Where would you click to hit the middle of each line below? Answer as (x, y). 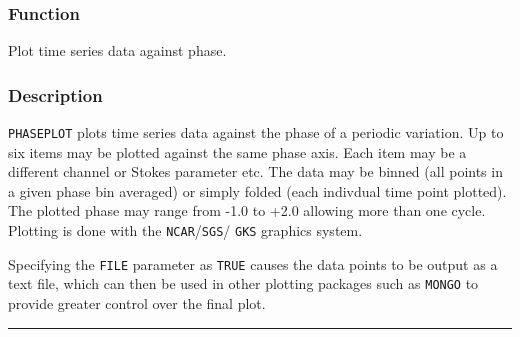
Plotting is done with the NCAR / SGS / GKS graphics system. (185, 230)
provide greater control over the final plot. (137, 303)
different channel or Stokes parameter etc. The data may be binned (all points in (255, 171)
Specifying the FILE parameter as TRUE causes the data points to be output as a (253, 263)
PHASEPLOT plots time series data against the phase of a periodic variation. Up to (256, 132)
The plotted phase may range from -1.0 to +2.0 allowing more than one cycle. (247, 210)
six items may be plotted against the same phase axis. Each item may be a (237, 151)
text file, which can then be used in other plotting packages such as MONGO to (243, 283)
